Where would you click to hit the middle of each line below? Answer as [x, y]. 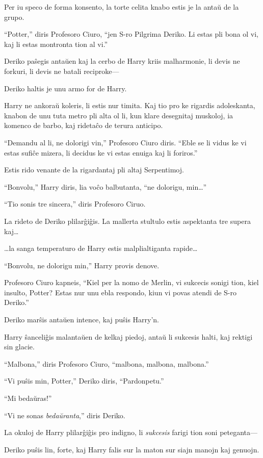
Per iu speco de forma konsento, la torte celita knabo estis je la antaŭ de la [122, 7]
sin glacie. [19, 347]
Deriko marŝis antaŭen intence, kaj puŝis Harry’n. [82, 320]
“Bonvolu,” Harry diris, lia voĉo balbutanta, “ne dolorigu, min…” [106, 186]
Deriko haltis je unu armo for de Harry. [65, 88]
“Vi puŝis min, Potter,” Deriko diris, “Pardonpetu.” [84, 381]
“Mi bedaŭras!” [28, 398]
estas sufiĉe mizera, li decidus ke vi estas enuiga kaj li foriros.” [101, 152]
